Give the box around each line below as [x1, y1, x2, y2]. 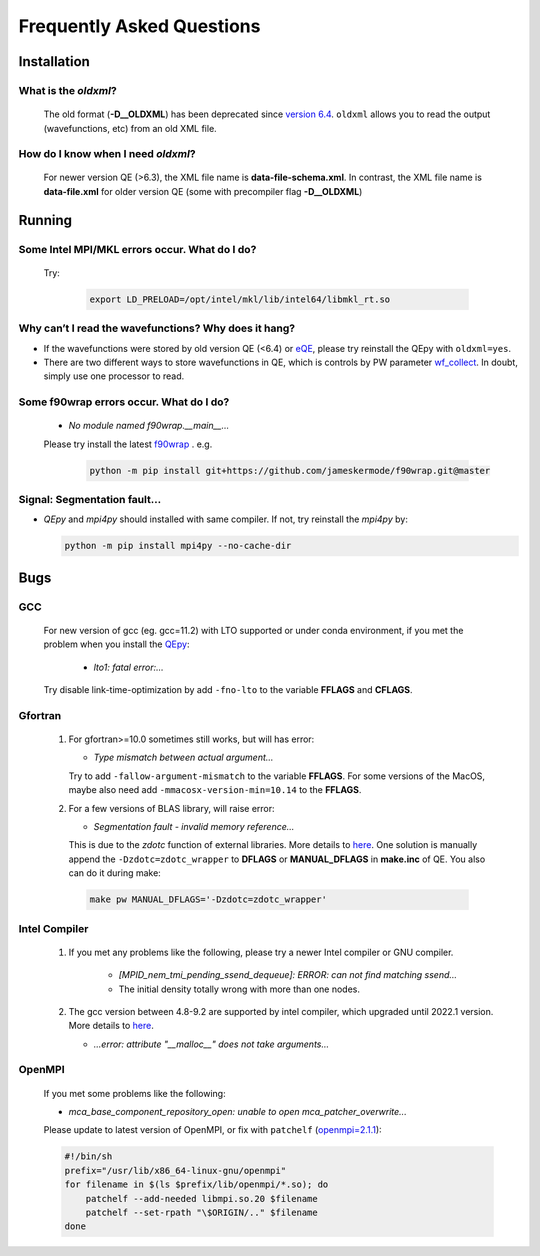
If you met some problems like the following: [43, 1087, 226, 1099]
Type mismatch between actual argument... [93, 751, 274, 764]
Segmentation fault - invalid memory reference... [93, 821, 295, 833]
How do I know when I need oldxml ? [18, 147, 196, 161]
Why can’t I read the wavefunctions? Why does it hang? [18, 321, 295, 335]
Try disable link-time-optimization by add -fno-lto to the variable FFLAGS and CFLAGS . [43, 684, 414, 696]
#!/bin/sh [64, 1151, 113, 1162]
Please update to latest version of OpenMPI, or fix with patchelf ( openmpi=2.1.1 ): [43, 1124, 382, 1136]
